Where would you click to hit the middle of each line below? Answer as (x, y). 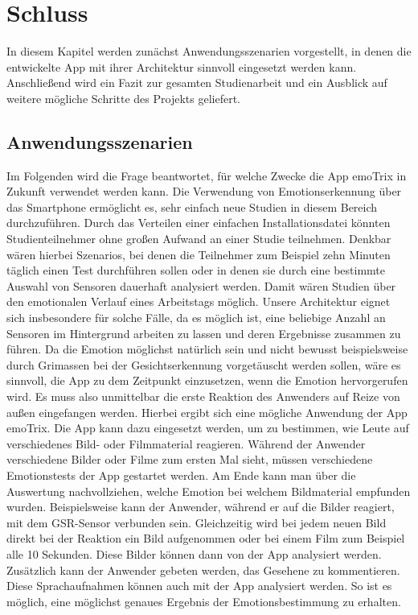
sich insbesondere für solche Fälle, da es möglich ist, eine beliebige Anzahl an (196, 318)
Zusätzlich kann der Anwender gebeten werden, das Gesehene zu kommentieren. (203, 570)
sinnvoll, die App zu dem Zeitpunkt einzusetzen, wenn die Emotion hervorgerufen (207, 380)
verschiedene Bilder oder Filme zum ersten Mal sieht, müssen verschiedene (190, 459)
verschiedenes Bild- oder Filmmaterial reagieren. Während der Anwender (186, 443)
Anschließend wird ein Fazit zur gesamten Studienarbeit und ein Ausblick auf (197, 83)
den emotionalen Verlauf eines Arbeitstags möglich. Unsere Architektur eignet (199, 301)
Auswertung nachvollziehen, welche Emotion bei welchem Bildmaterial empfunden (209, 491)
